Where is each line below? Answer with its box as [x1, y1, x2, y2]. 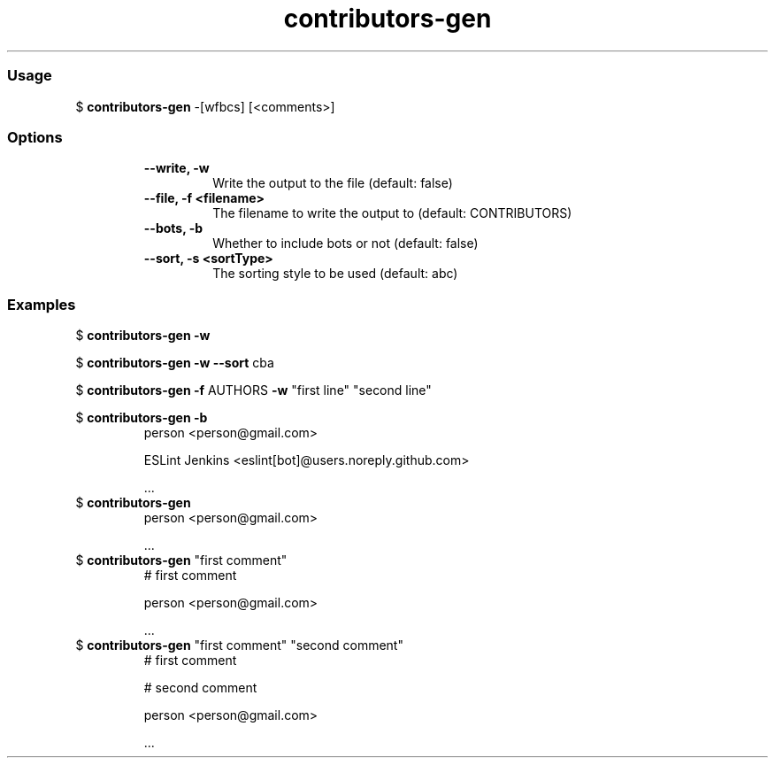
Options [7, 127, 63, 146]
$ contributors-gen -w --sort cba [75, 355, 274, 370]
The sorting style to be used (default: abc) [212, 266, 458, 282]
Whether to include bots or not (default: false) [212, 236, 479, 251]
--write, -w [143, 160, 210, 176]
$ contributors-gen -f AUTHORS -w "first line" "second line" [75, 382, 432, 398]
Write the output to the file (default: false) [212, 175, 453, 191]
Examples [7, 295, 76, 313]
